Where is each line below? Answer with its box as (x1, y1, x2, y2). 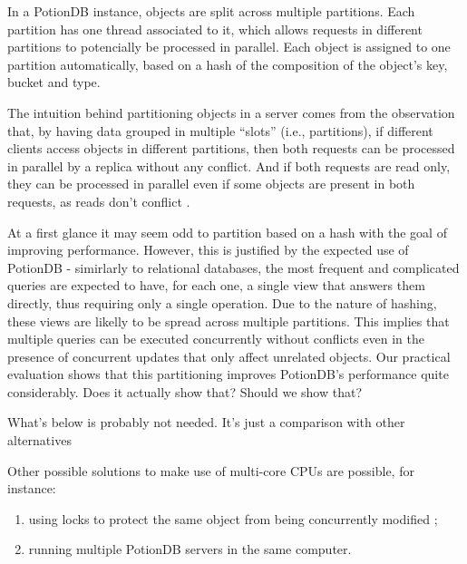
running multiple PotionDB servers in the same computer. (28, 540, 352, 559)
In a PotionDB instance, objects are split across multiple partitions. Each (7, 2, 415, 20)
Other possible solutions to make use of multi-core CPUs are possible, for (7, 461, 414, 480)
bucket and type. (7, 73, 101, 92)
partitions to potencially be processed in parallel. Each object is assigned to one (7, 37, 451, 56)
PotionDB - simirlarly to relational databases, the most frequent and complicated (7, 258, 460, 277)
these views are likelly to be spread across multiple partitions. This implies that (7, 311, 450, 330)
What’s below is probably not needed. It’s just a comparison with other (7, 413, 405, 432)
